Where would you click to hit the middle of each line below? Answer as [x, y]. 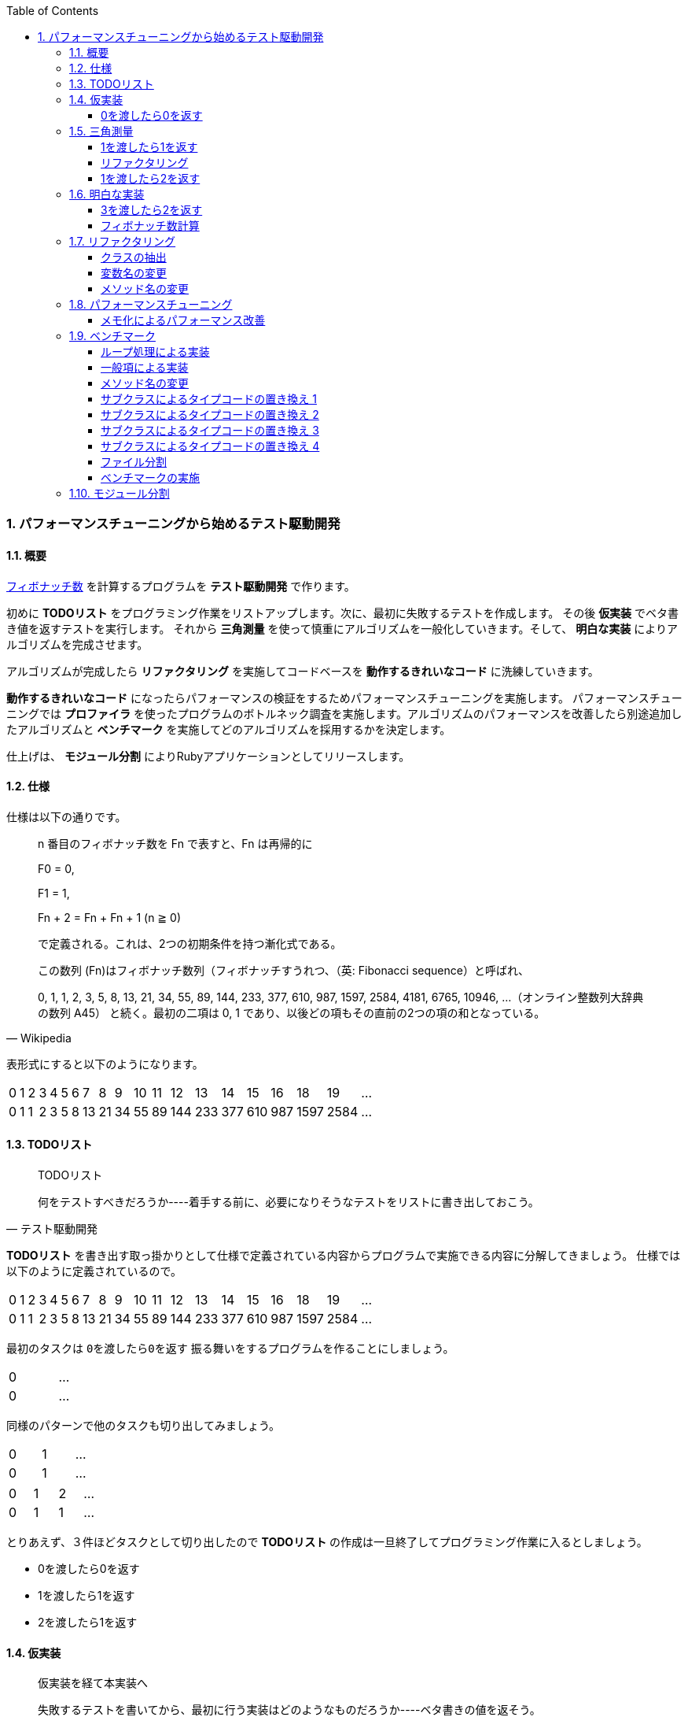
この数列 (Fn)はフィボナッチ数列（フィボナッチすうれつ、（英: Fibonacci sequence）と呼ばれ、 [284, 970]
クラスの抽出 [134, 257]
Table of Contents [53, 11]
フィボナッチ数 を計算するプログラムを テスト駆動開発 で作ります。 [181, 586]
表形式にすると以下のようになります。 [105, 1064]
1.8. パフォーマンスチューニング [151, 304]
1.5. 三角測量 [101, 131]
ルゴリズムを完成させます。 [77, 644]
